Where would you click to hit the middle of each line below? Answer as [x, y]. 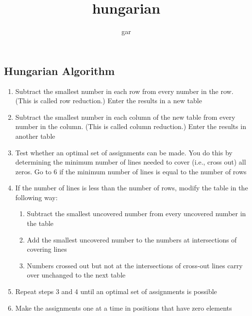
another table [35, 136]
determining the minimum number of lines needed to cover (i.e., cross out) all [131, 162]
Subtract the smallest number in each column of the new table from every [125, 117]
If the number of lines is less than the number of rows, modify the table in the [132, 188]
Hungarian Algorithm [59, 70]
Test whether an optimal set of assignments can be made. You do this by [124, 152]
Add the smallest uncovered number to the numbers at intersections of [132, 239]
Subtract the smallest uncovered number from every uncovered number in [136, 214]
